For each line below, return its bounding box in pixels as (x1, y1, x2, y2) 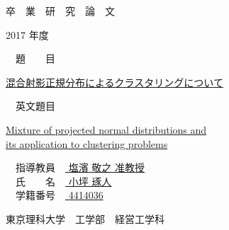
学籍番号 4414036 (15, 188, 104, 202)
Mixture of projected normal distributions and (6, 122, 207, 137)
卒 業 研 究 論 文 (6, 4, 115, 18)
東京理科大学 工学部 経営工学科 (6, 211, 164, 226)
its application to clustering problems (6, 136, 168, 151)
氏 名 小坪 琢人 (15, 173, 112, 188)
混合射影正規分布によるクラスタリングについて (6, 74, 223, 89)
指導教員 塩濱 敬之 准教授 (15, 160, 145, 175)
